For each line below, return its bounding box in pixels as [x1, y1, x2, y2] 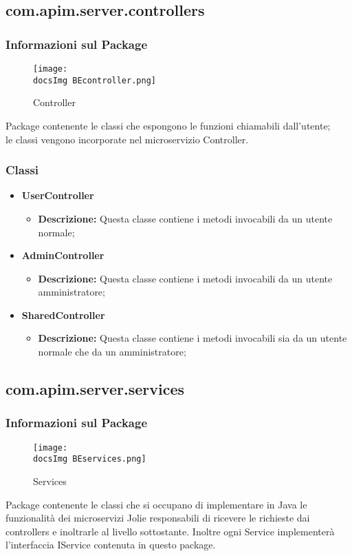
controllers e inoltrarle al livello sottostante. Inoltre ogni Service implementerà [5, 524, 335, 538]
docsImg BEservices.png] [33, 454, 146, 464]
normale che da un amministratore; [38, 344, 186, 359]
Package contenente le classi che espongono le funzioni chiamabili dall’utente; [5, 118, 331, 132]
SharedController [21, 307, 105, 322]
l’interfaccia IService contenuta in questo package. [5, 537, 216, 552]
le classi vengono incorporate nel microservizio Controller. [5, 132, 249, 146]
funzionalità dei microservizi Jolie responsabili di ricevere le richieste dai [5, 511, 310, 525]
